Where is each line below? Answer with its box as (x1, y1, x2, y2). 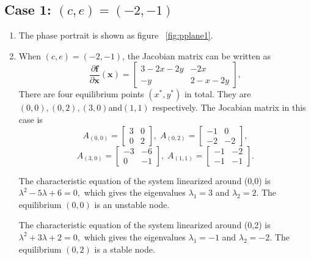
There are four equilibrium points (18, 87, 144, 100)
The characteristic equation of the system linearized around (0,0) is (18, 174, 271, 187)
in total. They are (184, 87, 251, 100)
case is (18, 113, 43, 125)
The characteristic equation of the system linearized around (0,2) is (18, 218, 271, 231)
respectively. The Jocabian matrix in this (152, 101, 306, 114)
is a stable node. (94, 242, 155, 255)
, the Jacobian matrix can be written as (122, 49, 271, 62)
